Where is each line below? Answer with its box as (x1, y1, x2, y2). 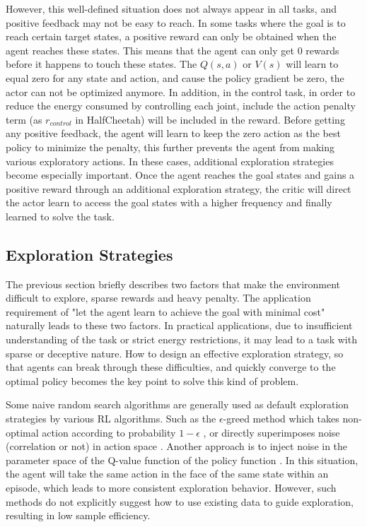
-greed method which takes (223, 411, 339, 426)
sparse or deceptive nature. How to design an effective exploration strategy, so (6, 345, 344, 360)
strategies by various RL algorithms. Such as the (6, 411, 216, 426)
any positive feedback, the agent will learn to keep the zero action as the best (6, 126, 341, 141)
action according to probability (42, 425, 176, 439)
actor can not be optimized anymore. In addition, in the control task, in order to (6, 84, 356, 99)
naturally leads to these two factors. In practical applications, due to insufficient (6, 318, 353, 333)
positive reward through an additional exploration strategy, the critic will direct (6, 181, 351, 196)
